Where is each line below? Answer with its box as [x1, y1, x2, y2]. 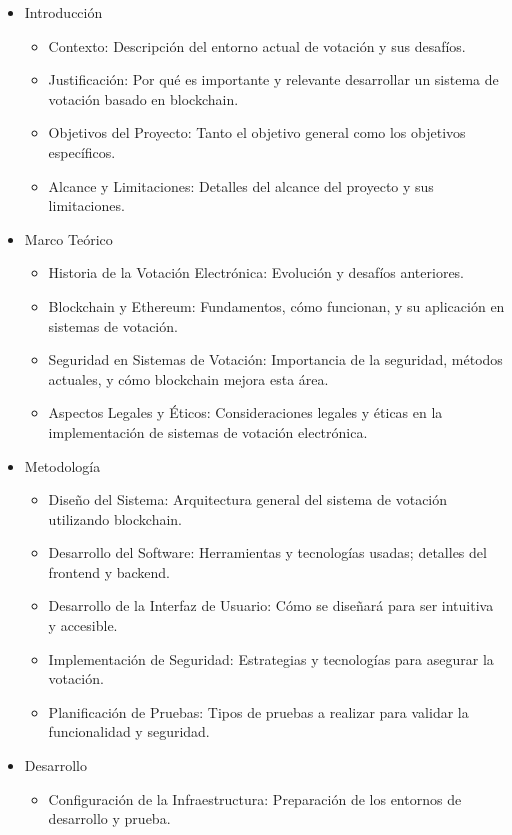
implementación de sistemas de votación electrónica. [48, 421, 368, 442]
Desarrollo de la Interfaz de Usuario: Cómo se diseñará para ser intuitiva [48, 595, 494, 616]
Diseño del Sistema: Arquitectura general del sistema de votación [48, 489, 448, 510]
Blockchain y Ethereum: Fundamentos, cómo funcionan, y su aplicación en [48, 295, 505, 316]
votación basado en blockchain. [48, 88, 239, 109]
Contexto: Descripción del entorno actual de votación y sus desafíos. [48, 35, 466, 56]
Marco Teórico [24, 228, 113, 249]
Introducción [24, 2, 103, 22]
